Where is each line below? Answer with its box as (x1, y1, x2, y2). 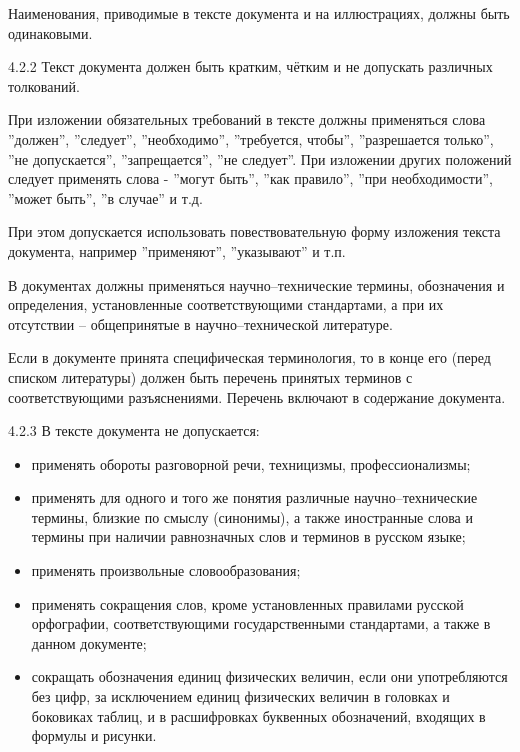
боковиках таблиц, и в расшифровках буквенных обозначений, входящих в (31, 705, 486, 726)
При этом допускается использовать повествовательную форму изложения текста (8, 221, 501, 242)
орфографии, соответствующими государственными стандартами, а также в (31, 613, 491, 634)
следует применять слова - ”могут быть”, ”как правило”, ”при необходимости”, (8, 168, 493, 189)
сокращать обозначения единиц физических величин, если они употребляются (31, 666, 508, 687)
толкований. (8, 75, 80, 96)
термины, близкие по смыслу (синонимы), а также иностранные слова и (31, 506, 473, 527)
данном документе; (31, 632, 147, 653)
